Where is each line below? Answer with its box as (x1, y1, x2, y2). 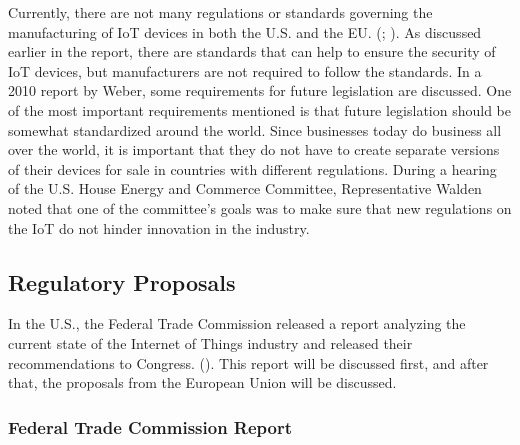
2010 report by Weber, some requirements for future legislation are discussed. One (8, 80, 512, 101)
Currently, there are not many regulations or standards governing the (8, 2, 433, 22)
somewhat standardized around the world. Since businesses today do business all (8, 119, 502, 140)
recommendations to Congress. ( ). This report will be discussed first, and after (8, 352, 489, 373)
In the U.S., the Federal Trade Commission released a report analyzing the (8, 313, 466, 334)
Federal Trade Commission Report (8, 414, 293, 439)
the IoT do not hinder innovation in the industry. (8, 217, 310, 238)
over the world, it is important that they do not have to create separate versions (8, 139, 500, 160)
